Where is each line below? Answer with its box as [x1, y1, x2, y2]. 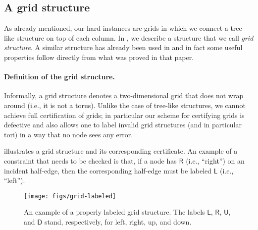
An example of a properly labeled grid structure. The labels [24, 207, 205, 217]
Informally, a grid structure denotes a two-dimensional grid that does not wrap [4, 90, 244, 101]
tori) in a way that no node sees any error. [4, 129, 133, 139]
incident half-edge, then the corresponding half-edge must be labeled [4, 165, 212, 175]
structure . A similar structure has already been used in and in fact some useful [4, 42, 243, 53]
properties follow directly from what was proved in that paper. [4, 52, 194, 62]
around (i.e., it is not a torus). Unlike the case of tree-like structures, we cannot [4, 100, 246, 110]
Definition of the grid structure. [4, 71, 115, 82]
